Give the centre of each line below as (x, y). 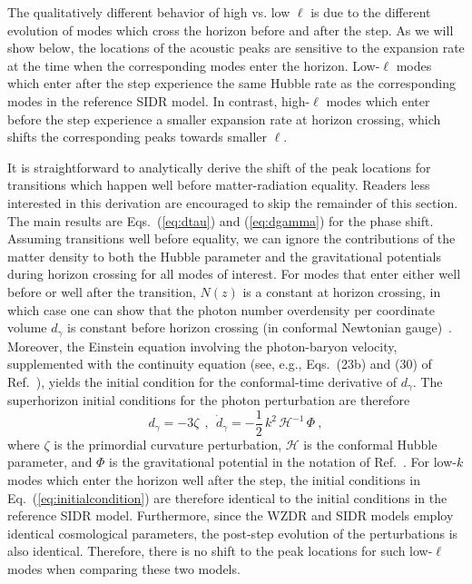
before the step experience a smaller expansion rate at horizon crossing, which (224, 119)
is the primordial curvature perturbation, (168, 444)
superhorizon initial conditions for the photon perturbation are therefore (209, 400)
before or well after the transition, (102, 291)
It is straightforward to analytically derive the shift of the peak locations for (219, 167)
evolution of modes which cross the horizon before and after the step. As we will (231, 30)
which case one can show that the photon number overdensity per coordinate (221, 309)
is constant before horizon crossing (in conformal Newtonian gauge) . (260, 327)
